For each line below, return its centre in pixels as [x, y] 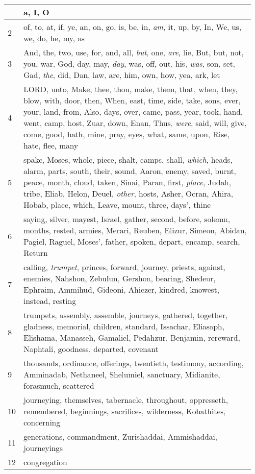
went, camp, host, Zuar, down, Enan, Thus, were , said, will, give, [135, 123]
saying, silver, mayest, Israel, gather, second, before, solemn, [127, 219]
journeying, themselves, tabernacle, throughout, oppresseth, [126, 400]
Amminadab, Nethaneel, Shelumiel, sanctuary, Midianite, [122, 374]
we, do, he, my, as [54, 38]
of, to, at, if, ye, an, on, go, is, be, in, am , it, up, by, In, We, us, [133, 27]
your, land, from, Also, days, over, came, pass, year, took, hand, [133, 112]
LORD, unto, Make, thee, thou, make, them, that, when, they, [131, 89]
